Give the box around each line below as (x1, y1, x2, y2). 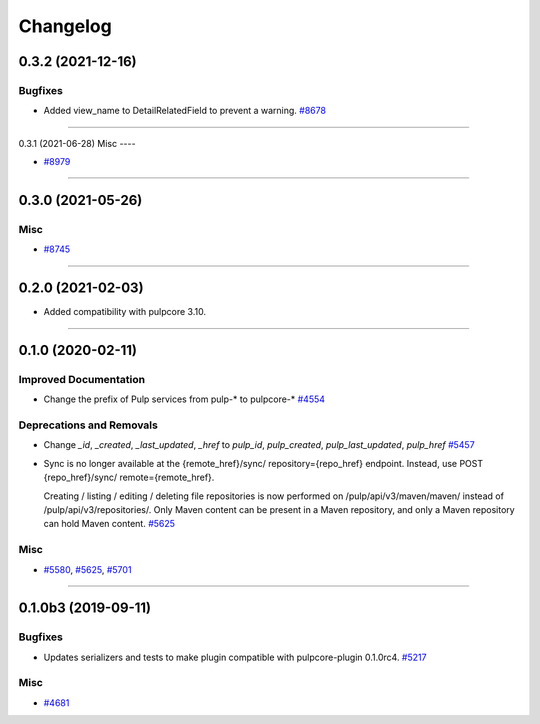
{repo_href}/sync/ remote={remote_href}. (43, 471, 215, 484)
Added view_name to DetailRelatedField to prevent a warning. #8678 (43, 105, 327, 117)
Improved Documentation (18, 372, 146, 386)
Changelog (18, 15, 112, 37)
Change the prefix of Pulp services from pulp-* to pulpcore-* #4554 (43, 393, 325, 405)
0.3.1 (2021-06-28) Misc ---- (18, 137, 136, 149)
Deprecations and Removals (18, 418, 159, 432)
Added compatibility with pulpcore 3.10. (43, 306, 207, 318)
